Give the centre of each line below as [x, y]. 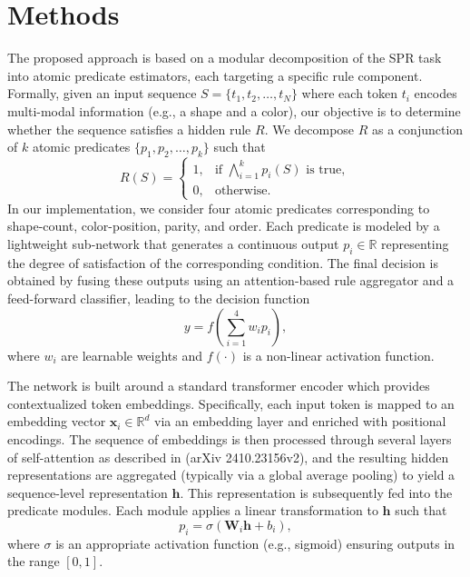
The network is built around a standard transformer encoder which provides [219, 386]
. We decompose [309, 129]
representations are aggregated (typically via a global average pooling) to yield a [231, 475]
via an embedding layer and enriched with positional [300, 421]
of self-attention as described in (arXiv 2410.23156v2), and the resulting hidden [228, 457]
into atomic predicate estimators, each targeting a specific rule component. [215, 75]
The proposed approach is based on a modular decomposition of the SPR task [225, 58]
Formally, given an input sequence [102, 93]
